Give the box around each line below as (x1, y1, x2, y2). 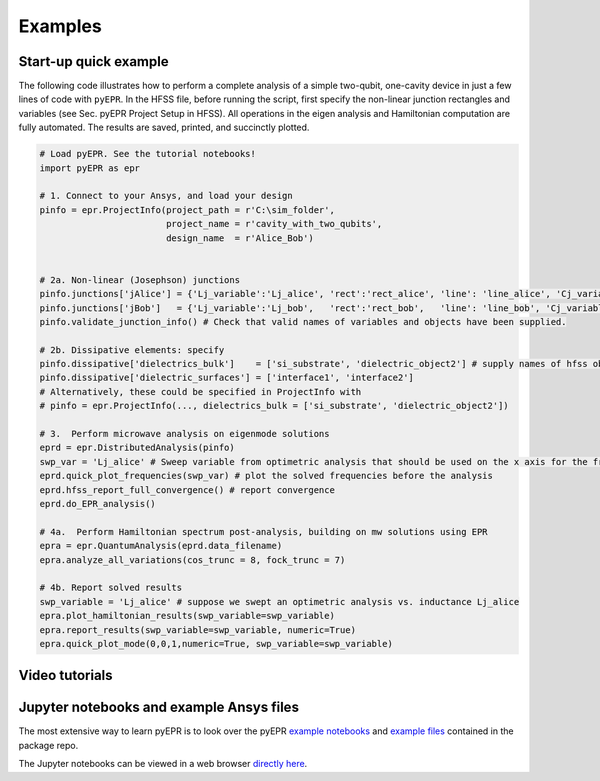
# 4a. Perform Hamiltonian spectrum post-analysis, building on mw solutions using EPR (39, 526, 489, 537)
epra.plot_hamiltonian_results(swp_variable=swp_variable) (39, 610, 335, 622)
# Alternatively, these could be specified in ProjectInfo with (39, 386, 362, 397)
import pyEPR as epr (39, 162, 140, 174)
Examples (18, 15, 102, 37)
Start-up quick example (18, 53, 169, 70)
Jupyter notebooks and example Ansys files (18, 699, 300, 716)
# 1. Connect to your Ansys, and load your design (39, 190, 294, 202)
